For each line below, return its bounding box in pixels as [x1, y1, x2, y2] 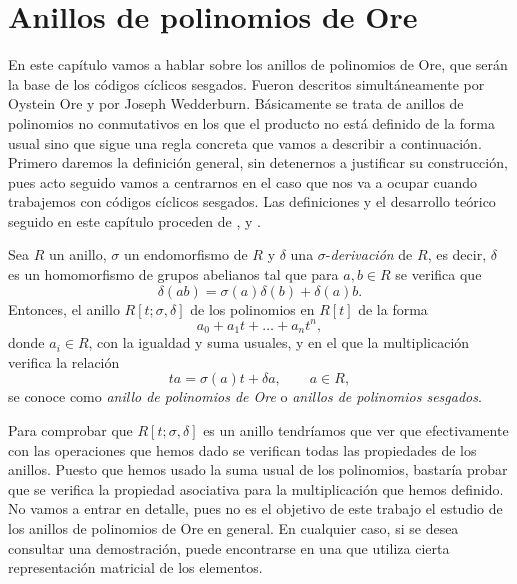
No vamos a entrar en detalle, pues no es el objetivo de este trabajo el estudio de [8, 498, 503, 519]
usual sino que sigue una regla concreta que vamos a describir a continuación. [8, 132, 482, 153]
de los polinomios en [190, 298, 315, 319]
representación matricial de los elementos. [8, 557, 263, 578]
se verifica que [395, 264, 482, 285]
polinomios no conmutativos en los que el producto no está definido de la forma [8, 112, 495, 133]
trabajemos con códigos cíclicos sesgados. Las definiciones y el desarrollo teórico [8, 191, 496, 212]
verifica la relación [8, 351, 120, 372]
